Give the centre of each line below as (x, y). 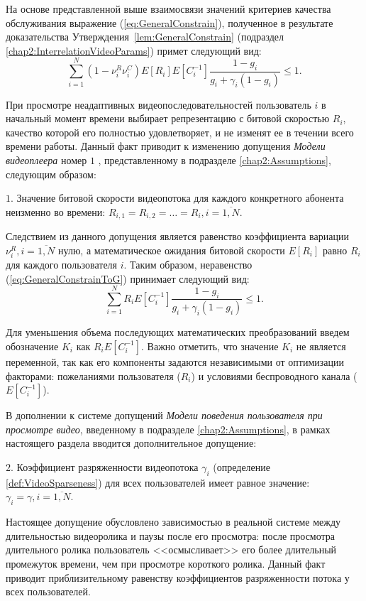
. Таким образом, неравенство (188, 264)
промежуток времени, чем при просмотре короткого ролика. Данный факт (166, 563)
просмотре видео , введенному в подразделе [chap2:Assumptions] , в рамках (168, 429)
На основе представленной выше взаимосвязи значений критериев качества (168, 9)
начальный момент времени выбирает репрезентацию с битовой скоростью (168, 118)
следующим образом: (51, 174)
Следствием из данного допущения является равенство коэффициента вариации (177, 236)
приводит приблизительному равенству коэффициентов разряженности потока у (178, 577)
